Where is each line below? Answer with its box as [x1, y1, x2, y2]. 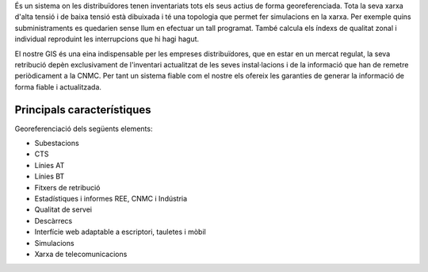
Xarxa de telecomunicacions [34, 249, 128, 259]
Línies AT [34, 160, 65, 170]
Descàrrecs [34, 216, 73, 225]
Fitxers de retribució [34, 182, 101, 192]
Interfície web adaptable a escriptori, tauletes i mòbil [34, 227, 206, 237]
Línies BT [34, 171, 65, 182]
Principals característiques [14, 103, 151, 117]
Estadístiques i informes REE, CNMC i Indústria [34, 193, 188, 203]
